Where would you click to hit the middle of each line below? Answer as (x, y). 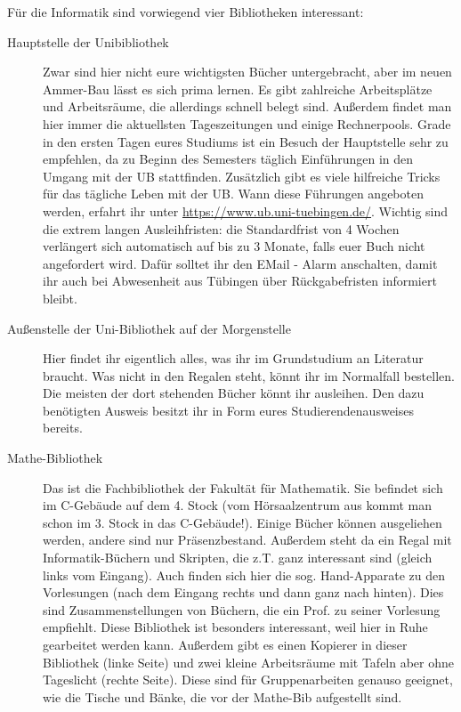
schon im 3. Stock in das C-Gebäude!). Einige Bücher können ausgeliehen (243, 522)
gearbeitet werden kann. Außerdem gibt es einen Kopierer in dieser (225, 644)
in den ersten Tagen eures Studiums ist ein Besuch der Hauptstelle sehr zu (246, 141)
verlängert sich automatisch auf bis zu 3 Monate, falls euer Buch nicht (234, 246)
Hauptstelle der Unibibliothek (88, 41)
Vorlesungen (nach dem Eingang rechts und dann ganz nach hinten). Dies (243, 592)
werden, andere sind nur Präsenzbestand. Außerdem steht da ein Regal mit (247, 540)
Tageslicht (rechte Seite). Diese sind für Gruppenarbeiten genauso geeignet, (248, 680)
